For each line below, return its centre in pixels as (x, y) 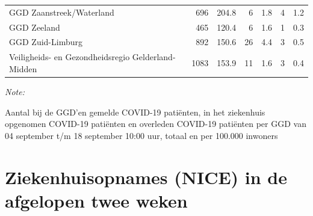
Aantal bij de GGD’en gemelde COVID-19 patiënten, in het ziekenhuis (135, 112)
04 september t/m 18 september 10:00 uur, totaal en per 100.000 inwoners (141, 135)
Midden (23, 68)
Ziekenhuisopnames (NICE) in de (146, 177)
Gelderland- (154, 57)
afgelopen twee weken (96, 200)
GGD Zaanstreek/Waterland (62, 12)
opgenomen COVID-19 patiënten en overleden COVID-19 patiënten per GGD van (156, 124)
